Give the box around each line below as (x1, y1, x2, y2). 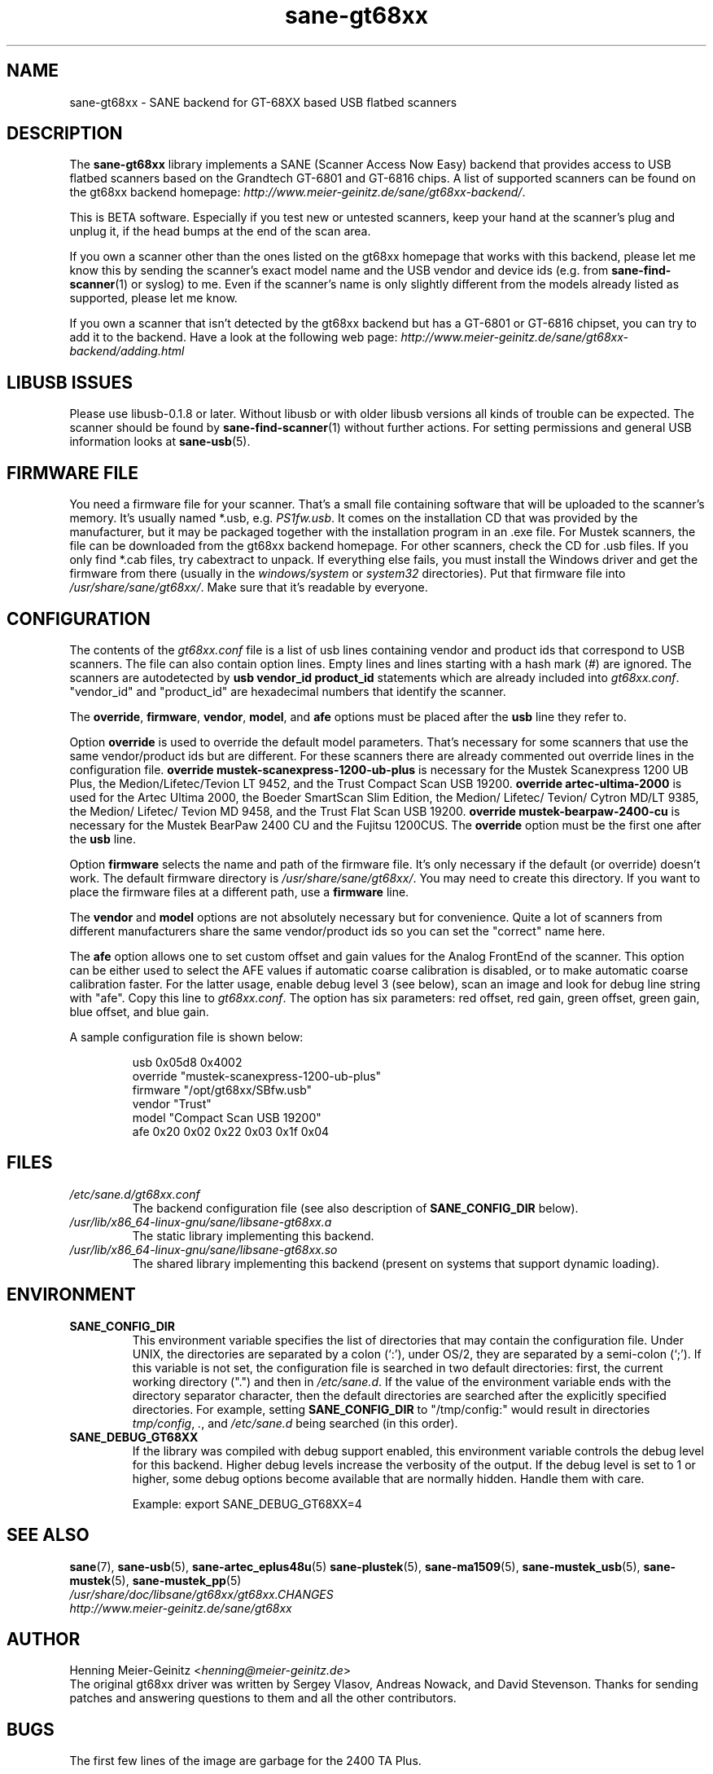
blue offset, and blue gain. (69, 1004, 209, 1019)
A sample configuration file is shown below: (69, 1029, 304, 1044)
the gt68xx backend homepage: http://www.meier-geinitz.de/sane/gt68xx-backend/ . (69, 185, 526, 200)
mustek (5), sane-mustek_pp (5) (69, 1573, 242, 1587)
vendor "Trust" (132, 1096, 212, 1111)
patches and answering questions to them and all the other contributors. (69, 1691, 457, 1706)
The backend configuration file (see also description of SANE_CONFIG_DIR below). (132, 1200, 579, 1215)
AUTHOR (7, 1628, 81, 1649)
